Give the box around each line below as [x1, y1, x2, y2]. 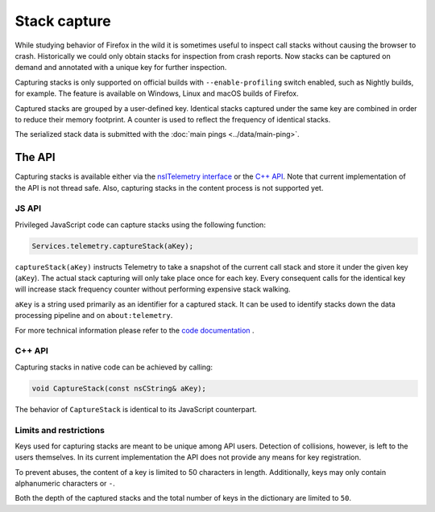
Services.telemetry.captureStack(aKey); [31, 242, 193, 250]
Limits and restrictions [14, 424, 105, 436]
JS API [14, 203, 42, 214]
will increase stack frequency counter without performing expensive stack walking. [14, 284, 291, 294]
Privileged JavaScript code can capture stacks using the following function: [14, 220, 266, 229]
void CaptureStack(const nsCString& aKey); [31, 383, 207, 393]
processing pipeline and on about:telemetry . [14, 311, 173, 320]
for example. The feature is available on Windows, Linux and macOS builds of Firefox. [14, 89, 300, 98]
